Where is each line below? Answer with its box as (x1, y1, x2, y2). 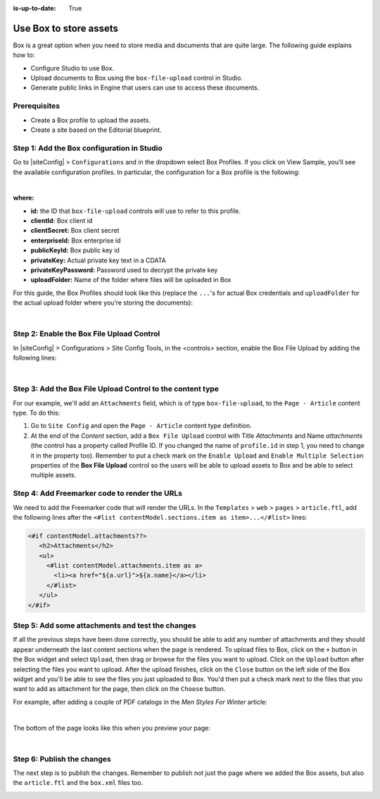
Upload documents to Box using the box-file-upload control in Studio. (30, 74, 243, 83)
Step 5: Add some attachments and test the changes (13, 621, 196, 630)
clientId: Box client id (30, 216, 93, 225)
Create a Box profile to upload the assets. (30, 116, 151, 124)
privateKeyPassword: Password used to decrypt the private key (30, 266, 218, 274)
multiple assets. (30, 471, 77, 480)
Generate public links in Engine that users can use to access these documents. (30, 83, 260, 92)
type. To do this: (13, 409, 61, 417)
